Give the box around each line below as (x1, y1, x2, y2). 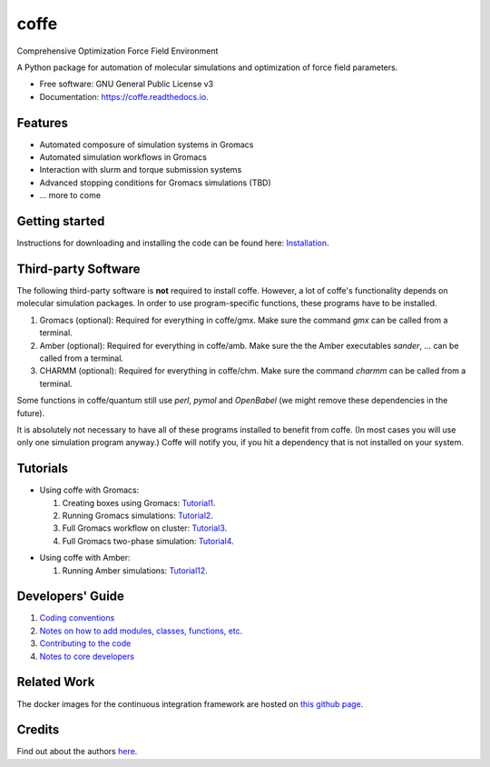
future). (16, 407, 45, 418)
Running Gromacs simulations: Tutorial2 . (62, 510, 213, 521)
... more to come (39, 190, 102, 201)
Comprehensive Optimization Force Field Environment (16, 45, 219, 56)
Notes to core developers (39, 651, 135, 662)
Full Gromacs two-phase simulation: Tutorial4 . (62, 535, 235, 546)
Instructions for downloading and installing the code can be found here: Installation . (16, 237, 330, 249)
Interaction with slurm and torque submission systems (39, 164, 242, 175)
